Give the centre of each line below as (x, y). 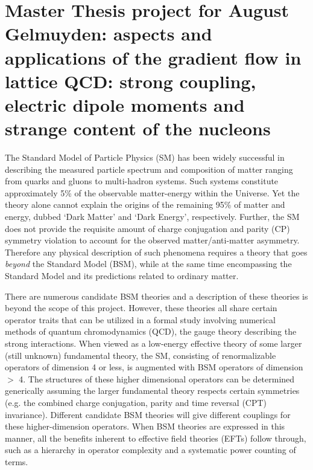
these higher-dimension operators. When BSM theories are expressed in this (145, 426)
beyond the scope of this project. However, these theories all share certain (141, 308)
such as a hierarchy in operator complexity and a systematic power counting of (150, 450)
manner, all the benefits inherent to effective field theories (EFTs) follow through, (156, 438)
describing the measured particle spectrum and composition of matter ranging (149, 169)
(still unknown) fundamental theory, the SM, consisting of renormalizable (141, 355)
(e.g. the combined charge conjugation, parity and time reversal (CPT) (136, 402)
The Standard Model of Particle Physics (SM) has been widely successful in (145, 157)
